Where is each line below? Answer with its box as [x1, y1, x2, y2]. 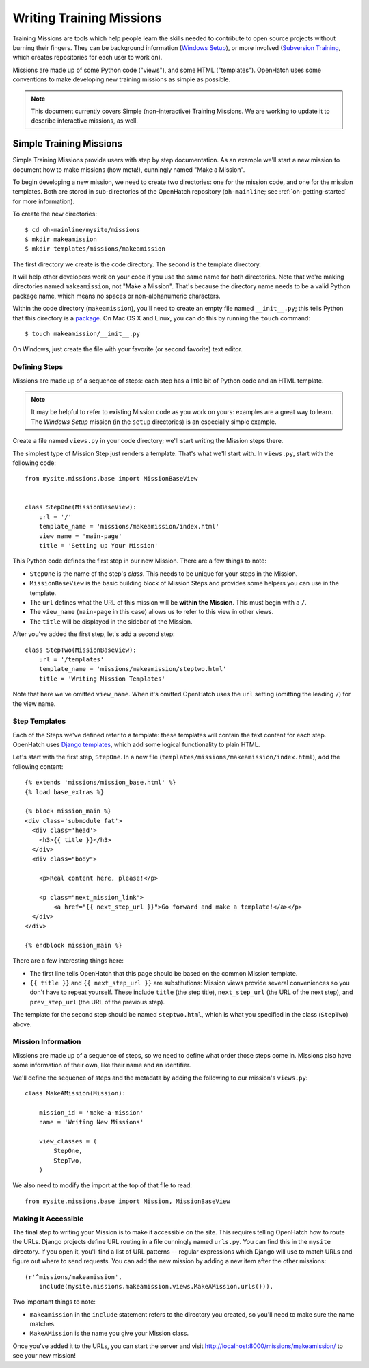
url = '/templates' [38, 655, 105, 663]
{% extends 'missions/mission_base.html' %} [25, 778, 177, 787]
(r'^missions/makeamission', [25, 1273, 122, 1280]
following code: [12, 459, 56, 467]
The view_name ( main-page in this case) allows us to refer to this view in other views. [29, 608, 274, 616]
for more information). [12, 197, 75, 205]
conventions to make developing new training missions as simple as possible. [12, 75, 231, 84]
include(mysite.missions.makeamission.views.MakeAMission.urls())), [38, 1282, 273, 1290]
